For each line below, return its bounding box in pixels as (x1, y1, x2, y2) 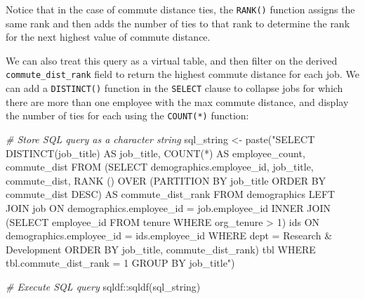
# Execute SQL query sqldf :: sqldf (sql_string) (6, 279, 201, 293)
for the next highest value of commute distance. (6, 29, 211, 44)
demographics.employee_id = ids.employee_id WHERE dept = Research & (6, 228, 333, 243)
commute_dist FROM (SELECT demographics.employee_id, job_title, (6, 159, 314, 174)
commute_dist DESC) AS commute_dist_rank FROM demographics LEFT (6, 187, 336, 201)
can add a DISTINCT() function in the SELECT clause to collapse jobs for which (6, 81, 343, 95)
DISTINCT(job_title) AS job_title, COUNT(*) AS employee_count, (6, 145, 305, 160)
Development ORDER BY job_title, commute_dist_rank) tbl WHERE (6, 241, 316, 256)
